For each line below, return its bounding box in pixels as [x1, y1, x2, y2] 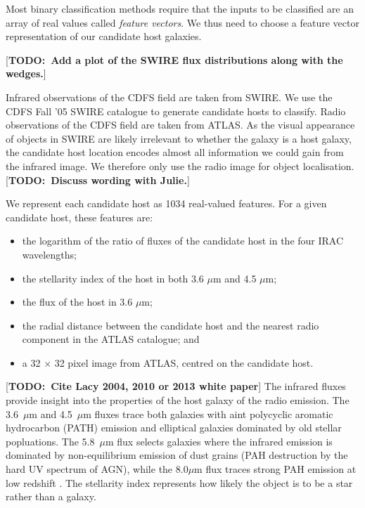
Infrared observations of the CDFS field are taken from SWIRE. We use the [6, 89, 333, 104]
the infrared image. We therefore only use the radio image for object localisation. [6, 158, 354, 173]
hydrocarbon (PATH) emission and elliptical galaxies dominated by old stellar [6, 420, 342, 435]
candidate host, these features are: [6, 209, 153, 224]
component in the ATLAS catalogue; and [22, 332, 200, 346]
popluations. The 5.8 [6, 434, 95, 448]
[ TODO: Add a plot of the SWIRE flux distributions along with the [6, 52, 343, 67]
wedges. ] [6, 66, 46, 81]
